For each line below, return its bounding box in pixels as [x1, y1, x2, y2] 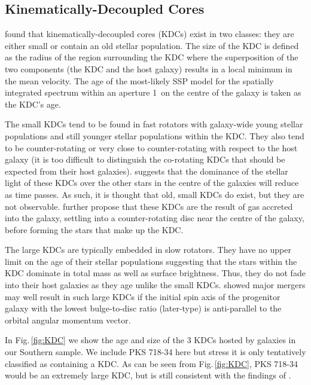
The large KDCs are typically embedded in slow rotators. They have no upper [5, 243, 291, 256]
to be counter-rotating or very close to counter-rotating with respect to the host [5, 141, 298, 154]
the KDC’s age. [5, 97, 61, 110]
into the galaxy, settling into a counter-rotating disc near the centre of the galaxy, [5, 212, 304, 224]
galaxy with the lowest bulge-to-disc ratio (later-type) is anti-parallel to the [5, 302, 282, 314]
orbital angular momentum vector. [5, 313, 131, 326]
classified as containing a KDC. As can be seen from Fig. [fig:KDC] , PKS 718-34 [5, 357, 298, 369]
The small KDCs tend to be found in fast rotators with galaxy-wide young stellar [5, 118, 303, 130]
